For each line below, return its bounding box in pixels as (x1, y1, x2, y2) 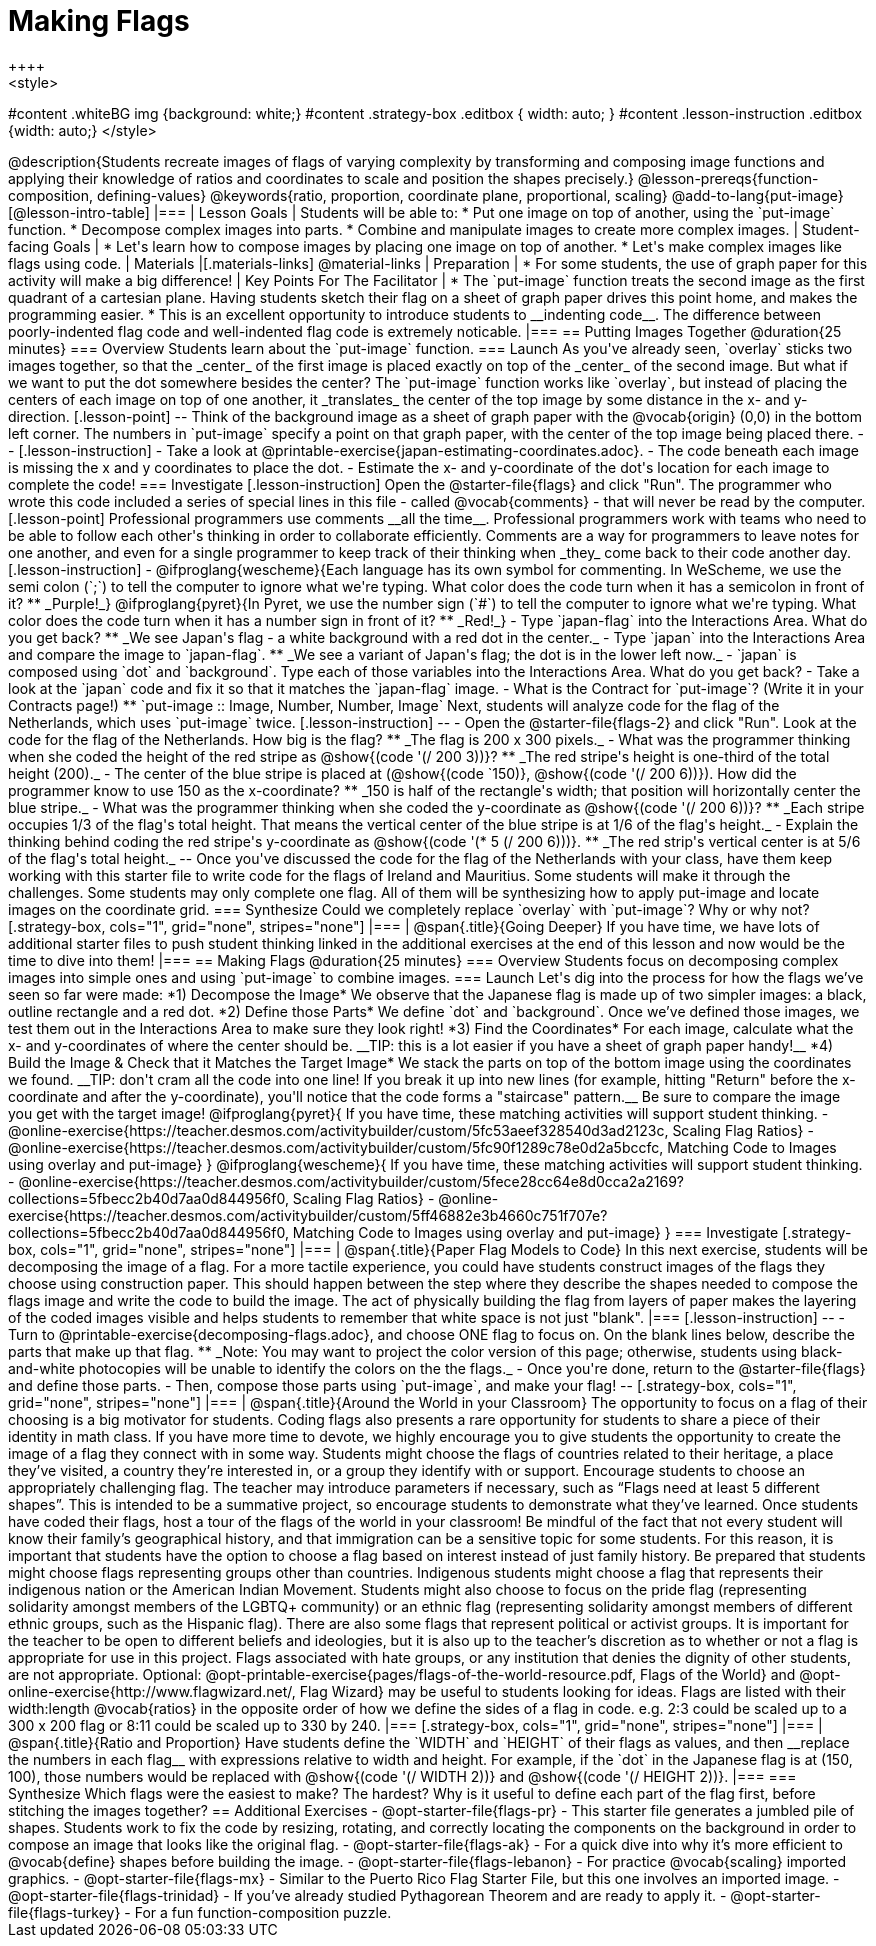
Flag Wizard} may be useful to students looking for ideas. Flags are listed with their (299, 1682, 846, 1700)
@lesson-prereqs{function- (637, 169, 819, 187)
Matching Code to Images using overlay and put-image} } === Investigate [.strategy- (292, 1223, 852, 1241)
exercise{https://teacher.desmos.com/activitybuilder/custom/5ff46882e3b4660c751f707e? (8, 1206, 608, 1224)
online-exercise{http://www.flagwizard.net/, (8, 1682, 296, 1700)
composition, (8, 186, 94, 204)
